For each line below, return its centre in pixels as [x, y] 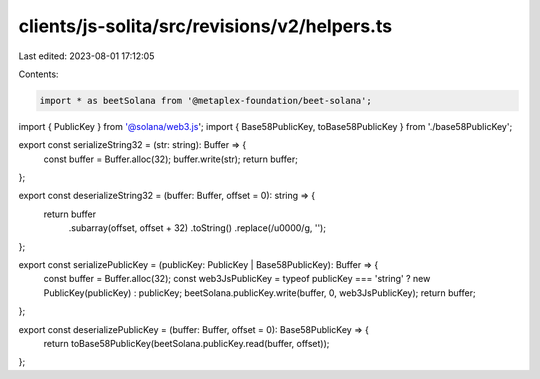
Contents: [38, 74]
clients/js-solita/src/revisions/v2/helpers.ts [205, 26]
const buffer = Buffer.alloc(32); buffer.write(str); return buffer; [171, 159]
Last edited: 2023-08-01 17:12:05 [86, 56]
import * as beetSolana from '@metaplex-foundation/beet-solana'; [205, 100]
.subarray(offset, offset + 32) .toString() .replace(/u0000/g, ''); [197, 228]
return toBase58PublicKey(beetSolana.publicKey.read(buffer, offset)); [186, 343]
